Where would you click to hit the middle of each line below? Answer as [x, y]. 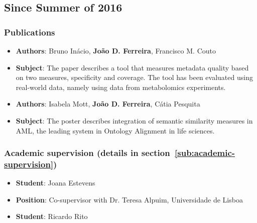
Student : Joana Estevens [55, 183]
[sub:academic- [205, 153]
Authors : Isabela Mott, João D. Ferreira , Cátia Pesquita [108, 104]
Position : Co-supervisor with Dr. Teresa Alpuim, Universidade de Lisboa [129, 199]
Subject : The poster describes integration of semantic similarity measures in [134, 120]
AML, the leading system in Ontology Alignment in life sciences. [115, 130]
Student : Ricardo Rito [52, 216]
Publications [30, 32]
